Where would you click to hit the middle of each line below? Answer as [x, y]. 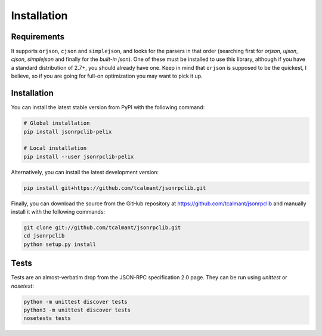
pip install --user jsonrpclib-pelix [79, 156]
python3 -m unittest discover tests [77, 310]
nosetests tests [47, 318]
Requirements [38, 37]
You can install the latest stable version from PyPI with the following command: [108, 107]
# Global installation [57, 123]
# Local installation [55, 148]
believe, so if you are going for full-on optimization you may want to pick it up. [107, 76]
